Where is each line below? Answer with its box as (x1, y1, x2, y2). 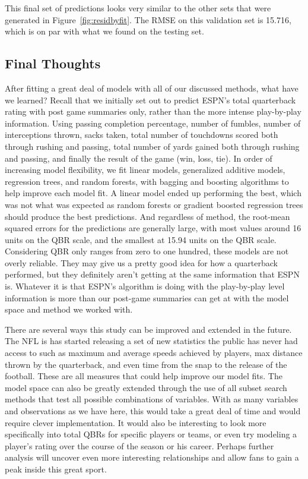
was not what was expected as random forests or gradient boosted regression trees (5, 198, 303, 210)
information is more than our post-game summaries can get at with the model (5, 291, 289, 304)
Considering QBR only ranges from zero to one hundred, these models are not (5, 245, 289, 257)
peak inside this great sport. (5, 462, 107, 475)
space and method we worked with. (5, 303, 133, 316)
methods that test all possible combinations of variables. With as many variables (5, 393, 299, 405)
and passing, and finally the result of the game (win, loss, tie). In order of (5, 152, 272, 164)
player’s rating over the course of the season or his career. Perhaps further (5, 439, 274, 452)
